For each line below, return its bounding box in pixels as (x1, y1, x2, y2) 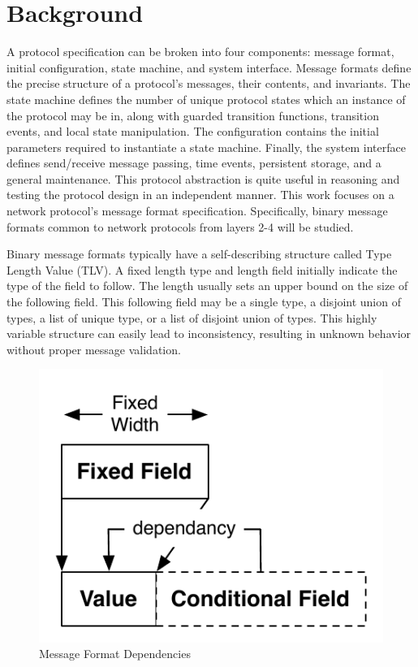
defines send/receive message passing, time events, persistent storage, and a (6, 154, 381, 171)
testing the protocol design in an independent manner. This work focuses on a (6, 186, 394, 203)
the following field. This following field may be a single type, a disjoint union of (6, 293, 401, 310)
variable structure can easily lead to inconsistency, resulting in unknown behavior (6, 325, 412, 342)
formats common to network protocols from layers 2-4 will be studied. (6, 218, 354, 235)
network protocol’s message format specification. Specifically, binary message (6, 202, 388, 219)
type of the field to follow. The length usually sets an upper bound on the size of (6, 277, 408, 294)
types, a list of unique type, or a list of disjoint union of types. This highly (6, 309, 377, 326)
